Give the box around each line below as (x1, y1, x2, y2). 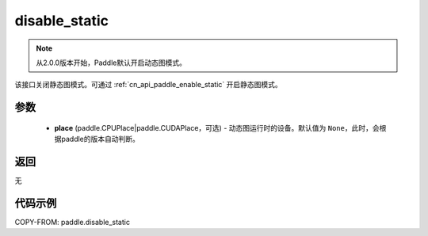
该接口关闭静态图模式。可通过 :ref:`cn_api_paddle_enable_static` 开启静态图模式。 (14, 80, 283, 89)
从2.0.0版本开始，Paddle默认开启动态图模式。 (36, 58, 186, 67)
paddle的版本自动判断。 (60, 135, 140, 144)
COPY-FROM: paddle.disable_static (14, 217, 131, 226)
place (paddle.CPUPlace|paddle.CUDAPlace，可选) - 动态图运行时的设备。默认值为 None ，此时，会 (54, 123, 380, 132)
